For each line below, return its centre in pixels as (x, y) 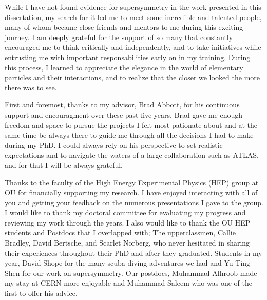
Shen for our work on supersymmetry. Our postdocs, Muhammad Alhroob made (131, 273)
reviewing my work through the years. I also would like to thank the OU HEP (128, 222)
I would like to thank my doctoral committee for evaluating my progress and (125, 212)
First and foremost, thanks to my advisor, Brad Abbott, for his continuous (122, 105)
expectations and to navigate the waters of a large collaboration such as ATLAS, (132, 155)
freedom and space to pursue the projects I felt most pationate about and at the (131, 125)
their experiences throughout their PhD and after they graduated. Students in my (133, 252)
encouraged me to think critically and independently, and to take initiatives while (133, 47)
